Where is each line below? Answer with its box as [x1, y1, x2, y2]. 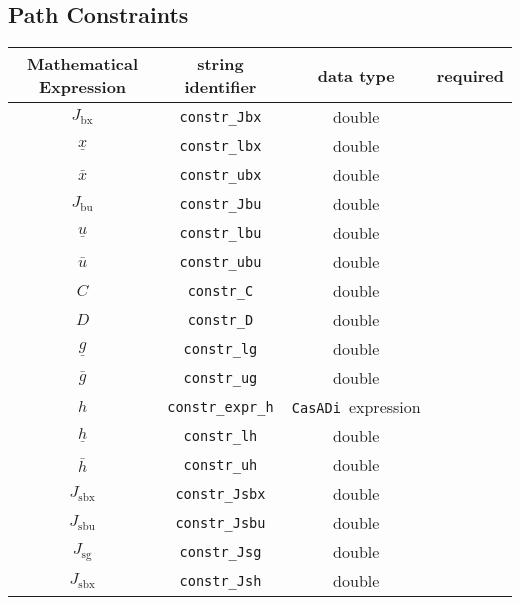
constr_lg [183, 340, 258, 357]
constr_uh [183, 456, 258, 473]
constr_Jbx [179, 108, 262, 125]
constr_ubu [179, 253, 262, 270]
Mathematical [27, 52, 139, 76]
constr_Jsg [179, 543, 262, 560]
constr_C [187, 282, 254, 299]
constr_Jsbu [175, 514, 266, 531]
